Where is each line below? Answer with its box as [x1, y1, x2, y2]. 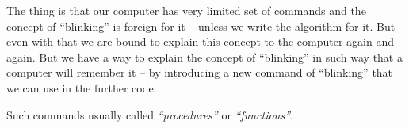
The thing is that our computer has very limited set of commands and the [6, 2, 366, 18]
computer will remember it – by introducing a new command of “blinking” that [6, 64, 393, 81]
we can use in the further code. [6, 79, 157, 96]
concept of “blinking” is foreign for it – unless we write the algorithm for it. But [6, 17, 396, 34]
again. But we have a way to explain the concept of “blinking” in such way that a [6, 48, 403, 65]
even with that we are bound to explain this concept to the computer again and [6, 33, 394, 50]
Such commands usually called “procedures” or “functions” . [6, 106, 293, 122]
